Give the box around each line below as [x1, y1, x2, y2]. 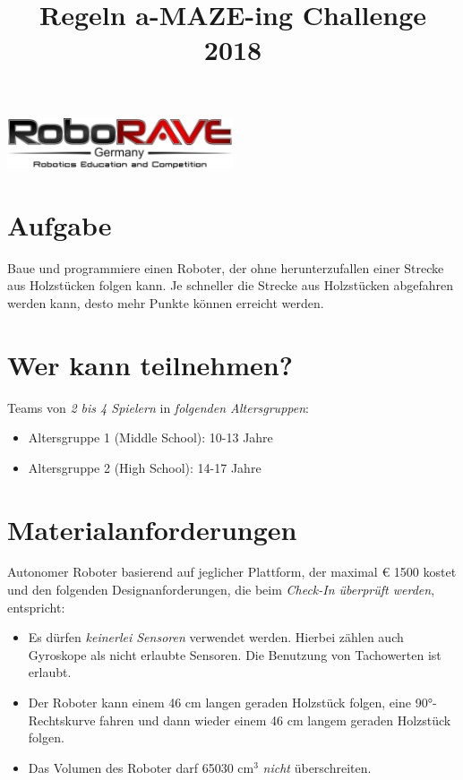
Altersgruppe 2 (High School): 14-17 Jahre [28, 458, 262, 476]
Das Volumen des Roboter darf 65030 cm [28, 758, 254, 776]
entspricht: [7, 597, 65, 616]
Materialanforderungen [7, 510, 297, 547]
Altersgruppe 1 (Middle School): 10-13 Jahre [28, 428, 273, 447]
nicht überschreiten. [262, 758, 372, 776]
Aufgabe [7, 206, 112, 243]
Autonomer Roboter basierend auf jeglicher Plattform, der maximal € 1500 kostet [7, 562, 457, 581]
